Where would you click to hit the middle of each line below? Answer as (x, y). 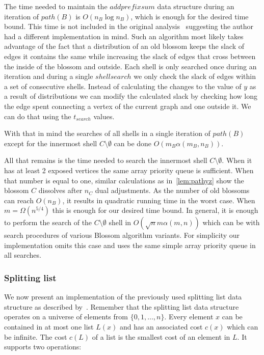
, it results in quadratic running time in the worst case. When (159, 200)
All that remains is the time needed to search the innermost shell (106, 160)
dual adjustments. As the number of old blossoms (172, 190)
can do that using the (38, 116)
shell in (120, 222)
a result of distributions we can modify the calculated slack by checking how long (131, 96)
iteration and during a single (49, 76)
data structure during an (196, 6)
